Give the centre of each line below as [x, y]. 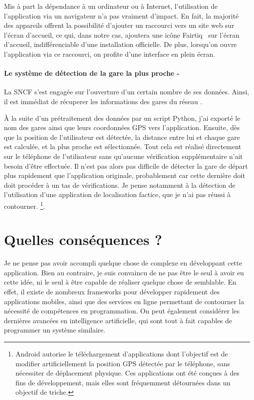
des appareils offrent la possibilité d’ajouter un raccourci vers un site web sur [119, 25]
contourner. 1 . [25, 205]
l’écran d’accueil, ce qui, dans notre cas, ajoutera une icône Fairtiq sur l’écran [122, 34]
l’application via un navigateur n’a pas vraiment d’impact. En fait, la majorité [121, 15]
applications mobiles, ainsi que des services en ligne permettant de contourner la [124, 301]
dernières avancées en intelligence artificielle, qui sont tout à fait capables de [118, 320]
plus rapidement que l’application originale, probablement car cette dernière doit [125, 175]
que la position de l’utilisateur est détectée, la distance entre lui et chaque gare [122, 137]
